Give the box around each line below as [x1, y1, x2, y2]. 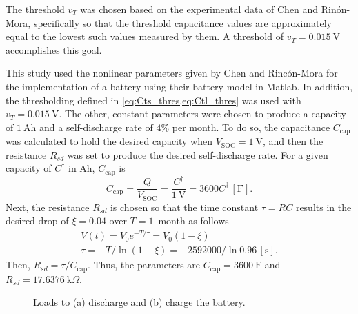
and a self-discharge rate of [39, 119, 153, 134]
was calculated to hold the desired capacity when [6, 134, 213, 148]
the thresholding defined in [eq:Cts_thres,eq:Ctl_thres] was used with [6, 92, 301, 107]
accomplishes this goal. [6, 42, 102, 57]
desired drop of [6, 213, 69, 228]
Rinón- [321, 2, 350, 16]
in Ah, [68, 161, 95, 175]
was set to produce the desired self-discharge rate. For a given [67, 147, 328, 161]
